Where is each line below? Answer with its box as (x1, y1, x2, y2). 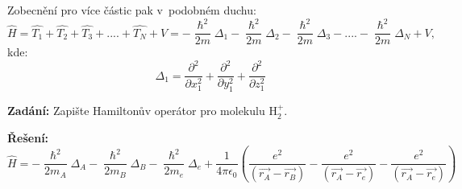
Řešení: (7, 129, 49, 146)
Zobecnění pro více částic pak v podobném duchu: (7, 2, 256, 18)
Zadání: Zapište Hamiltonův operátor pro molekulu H (7, 102, 277, 119)
